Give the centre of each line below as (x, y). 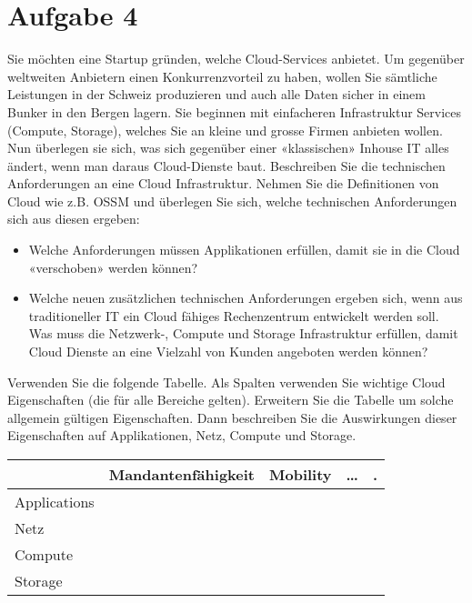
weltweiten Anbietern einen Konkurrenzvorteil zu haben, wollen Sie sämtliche (222, 76)
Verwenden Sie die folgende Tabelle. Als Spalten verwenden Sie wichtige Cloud (226, 382)
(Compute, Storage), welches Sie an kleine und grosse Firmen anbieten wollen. (225, 130)
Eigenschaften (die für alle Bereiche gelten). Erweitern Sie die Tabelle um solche (231, 400)
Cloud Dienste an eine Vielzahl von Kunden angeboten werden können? (228, 352)
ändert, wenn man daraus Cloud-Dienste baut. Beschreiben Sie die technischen (226, 165)
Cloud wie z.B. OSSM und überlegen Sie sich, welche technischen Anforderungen (232, 201)
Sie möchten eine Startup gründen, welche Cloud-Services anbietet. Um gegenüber (236, 59)
